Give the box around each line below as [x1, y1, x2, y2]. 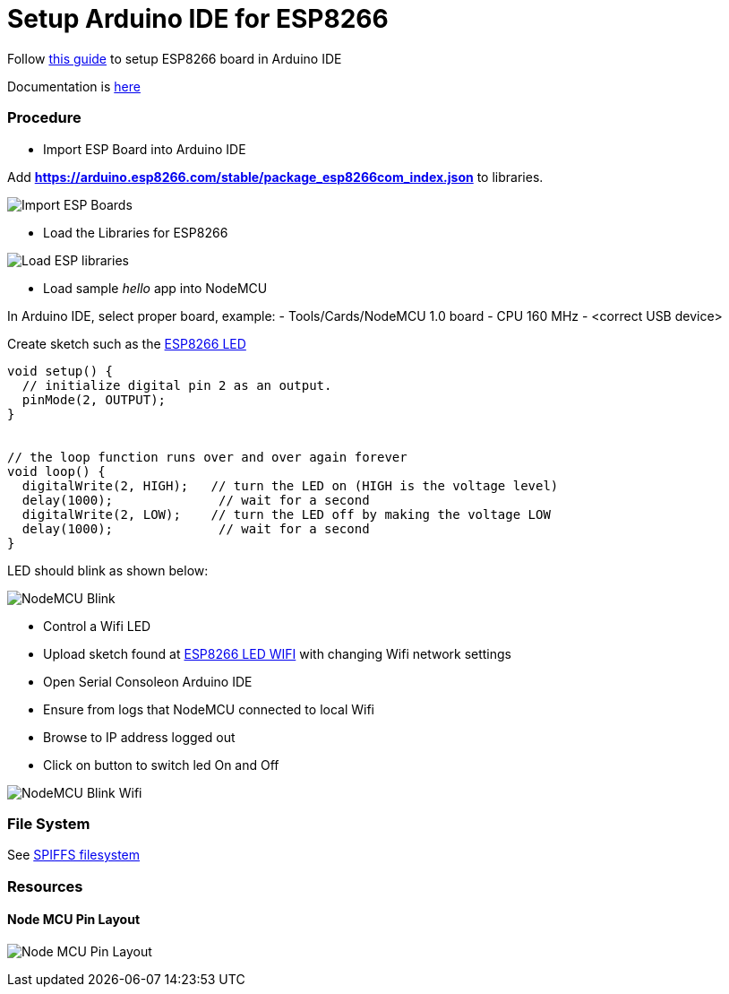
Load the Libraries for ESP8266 [43, 224, 228, 240]
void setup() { [7, 363, 114, 378]
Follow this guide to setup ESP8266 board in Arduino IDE [7, 50, 342, 66]
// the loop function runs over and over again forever [7, 449, 407, 464]
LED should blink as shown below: [7, 562, 209, 578]
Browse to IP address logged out [43, 729, 236, 745]
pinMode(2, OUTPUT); [21, 392, 167, 407]
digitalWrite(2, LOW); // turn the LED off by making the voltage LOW [21, 506, 551, 522]
